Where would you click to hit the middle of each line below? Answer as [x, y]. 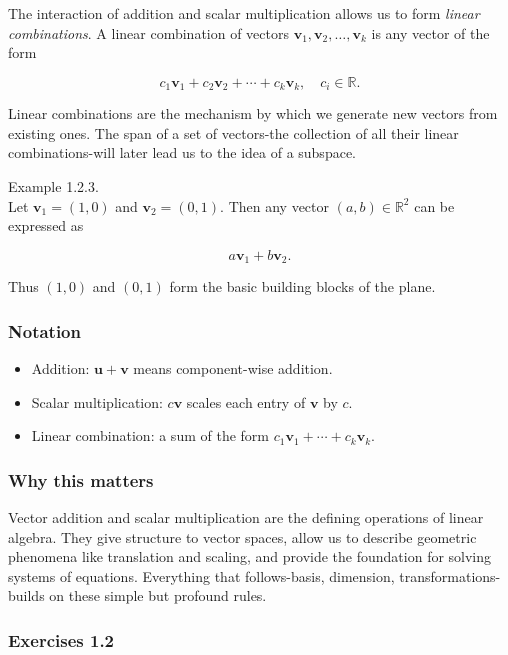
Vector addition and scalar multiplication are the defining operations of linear [246, 517]
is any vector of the [430, 32]
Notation [44, 330]
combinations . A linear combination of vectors [149, 32]
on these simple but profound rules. [158, 595]
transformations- [450, 575]
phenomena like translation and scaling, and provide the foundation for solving [250, 556]
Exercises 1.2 [61, 639]
